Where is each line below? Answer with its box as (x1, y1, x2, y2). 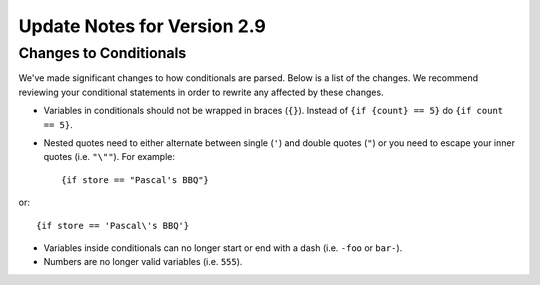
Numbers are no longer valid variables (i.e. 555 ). (43, 256, 243, 268)
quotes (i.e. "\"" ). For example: (43, 151, 175, 163)
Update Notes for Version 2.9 (18, 15, 267, 37)
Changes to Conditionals (18, 44, 187, 62)
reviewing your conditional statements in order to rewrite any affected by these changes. (18, 86, 384, 98)
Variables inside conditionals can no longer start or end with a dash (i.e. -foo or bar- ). (43, 241, 403, 254)
